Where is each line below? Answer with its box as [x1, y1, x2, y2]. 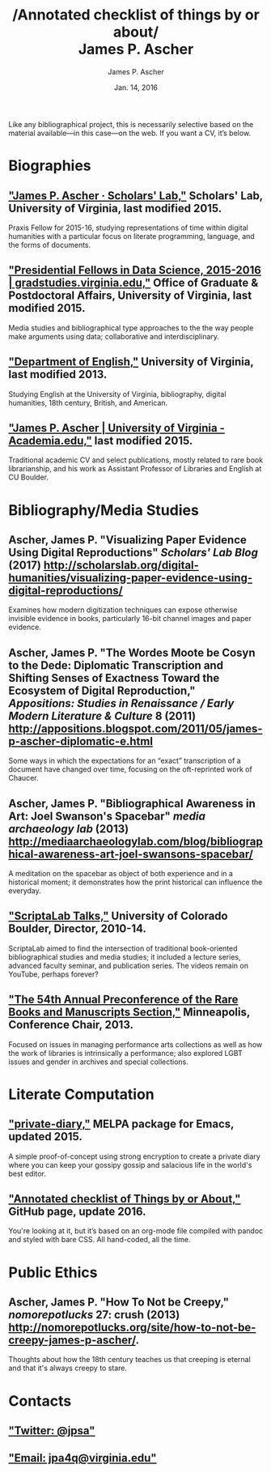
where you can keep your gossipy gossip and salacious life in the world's [8, 1160, 252, 1169]
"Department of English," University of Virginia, [8, 355, 254, 369]
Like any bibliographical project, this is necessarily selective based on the [8, 119, 254, 129]
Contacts [8, 1391, 72, 1410]
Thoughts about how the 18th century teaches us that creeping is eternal [8, 1355, 251, 1364]
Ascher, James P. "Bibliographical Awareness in [8, 796, 256, 811]
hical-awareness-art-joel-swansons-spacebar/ [8, 847, 253, 861]
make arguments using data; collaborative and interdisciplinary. [8, 331, 220, 341]
